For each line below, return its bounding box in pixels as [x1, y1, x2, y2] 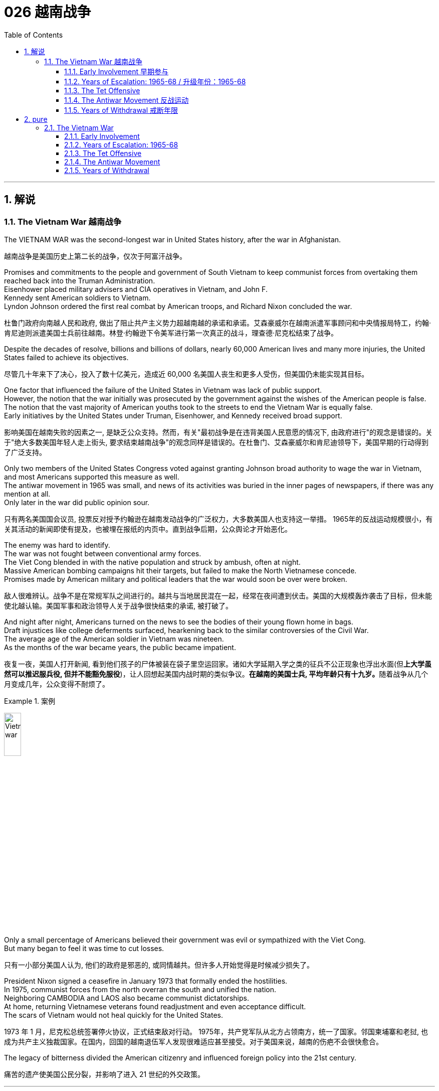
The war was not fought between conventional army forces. [4, 549, 201, 558]
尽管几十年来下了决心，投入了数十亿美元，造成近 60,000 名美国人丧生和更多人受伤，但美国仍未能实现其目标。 [4, 369, 369, 378]
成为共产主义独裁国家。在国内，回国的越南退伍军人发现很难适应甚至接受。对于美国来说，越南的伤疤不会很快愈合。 [4, 1037, 383, 1046]
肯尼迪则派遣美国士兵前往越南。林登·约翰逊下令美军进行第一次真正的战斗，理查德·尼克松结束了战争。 [4, 328, 338, 337]
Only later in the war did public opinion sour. [4, 498, 150, 507]
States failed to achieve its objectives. [4, 353, 129, 362]
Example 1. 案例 [4, 696, 55, 705]
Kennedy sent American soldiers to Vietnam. [4, 293, 151, 302]
